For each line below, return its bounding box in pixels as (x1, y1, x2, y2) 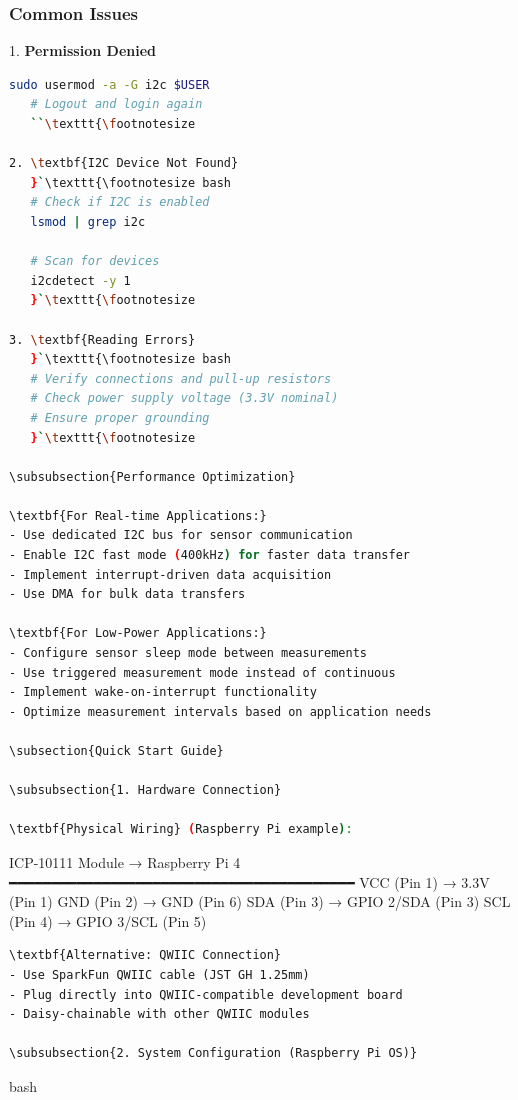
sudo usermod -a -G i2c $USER (9, 77, 210, 92)
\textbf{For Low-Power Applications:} (9, 626, 267, 641)
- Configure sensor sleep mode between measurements (9, 646, 367, 661)
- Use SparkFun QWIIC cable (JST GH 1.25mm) (9, 967, 310, 982)
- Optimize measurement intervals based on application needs (9, 704, 432, 719)
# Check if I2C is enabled (30, 195, 210, 210)
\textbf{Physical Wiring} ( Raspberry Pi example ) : (9, 822, 353, 837)
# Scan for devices (30, 254, 160, 269)
